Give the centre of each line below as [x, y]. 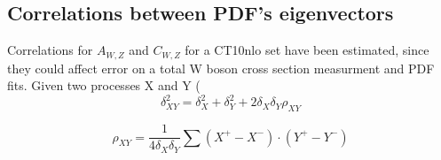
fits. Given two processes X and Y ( [104, 85]
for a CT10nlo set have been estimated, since [307, 50]
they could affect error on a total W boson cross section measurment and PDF [221, 68]
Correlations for [50, 50]
